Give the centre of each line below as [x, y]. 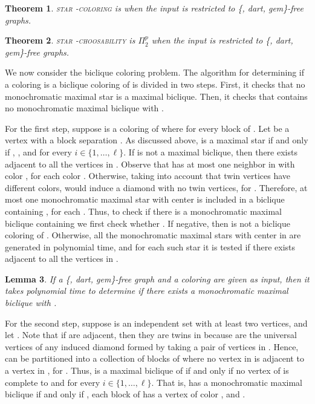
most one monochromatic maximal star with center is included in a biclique [145, 199]
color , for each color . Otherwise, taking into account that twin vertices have [148, 176]
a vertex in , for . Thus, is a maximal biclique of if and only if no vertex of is [147, 370]
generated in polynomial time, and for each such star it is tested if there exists [150, 246]
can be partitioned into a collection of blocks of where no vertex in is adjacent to [154, 358]
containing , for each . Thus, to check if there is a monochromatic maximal [143, 211]
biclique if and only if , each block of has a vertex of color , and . [125, 394]
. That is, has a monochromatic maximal [227, 382]
